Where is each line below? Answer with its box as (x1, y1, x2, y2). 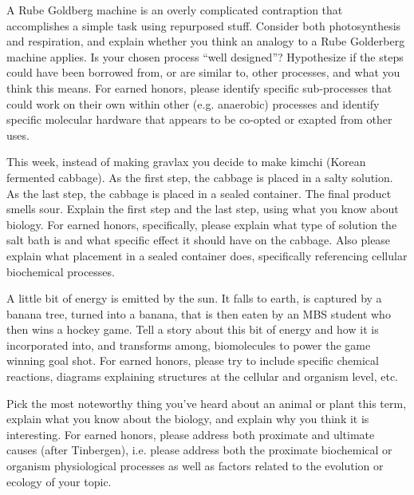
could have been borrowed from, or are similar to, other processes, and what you (6, 64, 400, 81)
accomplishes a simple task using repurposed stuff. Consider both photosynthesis (6, 17, 401, 34)
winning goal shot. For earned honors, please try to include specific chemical (6, 352, 379, 369)
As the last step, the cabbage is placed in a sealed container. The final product (6, 184, 392, 201)
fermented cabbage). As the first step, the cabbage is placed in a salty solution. (6, 168, 393, 185)
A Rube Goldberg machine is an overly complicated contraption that (6, 2, 343, 18)
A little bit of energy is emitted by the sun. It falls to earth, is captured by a (6, 290, 382, 307)
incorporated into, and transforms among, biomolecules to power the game (6, 336, 371, 353)
